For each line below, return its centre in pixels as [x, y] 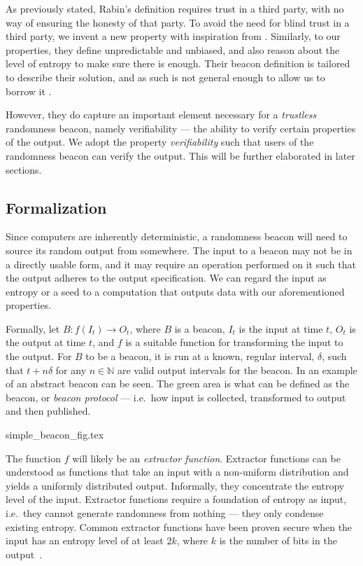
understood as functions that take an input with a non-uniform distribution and [177, 472]
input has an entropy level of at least [85, 540]
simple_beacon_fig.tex [55, 435]
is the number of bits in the [278, 540]
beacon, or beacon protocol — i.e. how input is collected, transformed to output [176, 397]
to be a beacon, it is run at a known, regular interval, [200, 356]
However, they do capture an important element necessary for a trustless [161, 115]
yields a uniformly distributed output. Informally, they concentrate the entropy [175, 485]
